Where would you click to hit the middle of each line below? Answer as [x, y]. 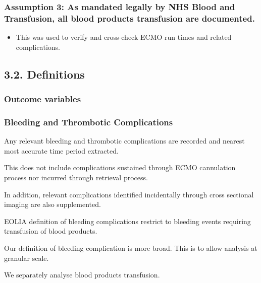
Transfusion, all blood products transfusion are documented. [129, 18]
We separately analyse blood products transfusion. [82, 275]
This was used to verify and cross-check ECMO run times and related [124, 37]
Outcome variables [43, 99]
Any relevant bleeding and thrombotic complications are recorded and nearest [124, 141]
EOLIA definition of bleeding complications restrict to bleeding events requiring [127, 221]
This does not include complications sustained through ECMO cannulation [120, 167]
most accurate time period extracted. [61, 150]
